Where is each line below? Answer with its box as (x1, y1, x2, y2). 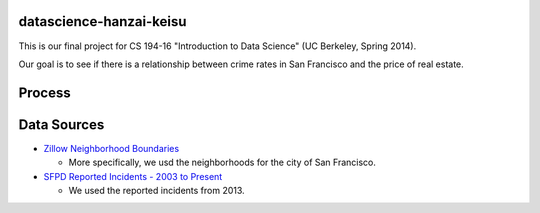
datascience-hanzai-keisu (18, 13, 187, 30)
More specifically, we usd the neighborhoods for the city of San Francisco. (68, 156, 377, 169)
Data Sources (18, 116, 105, 133)
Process (18, 84, 71, 101)
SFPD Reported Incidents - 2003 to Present (43, 170, 223, 182)
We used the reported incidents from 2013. (68, 185, 245, 196)
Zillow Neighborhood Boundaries (43, 142, 180, 154)
